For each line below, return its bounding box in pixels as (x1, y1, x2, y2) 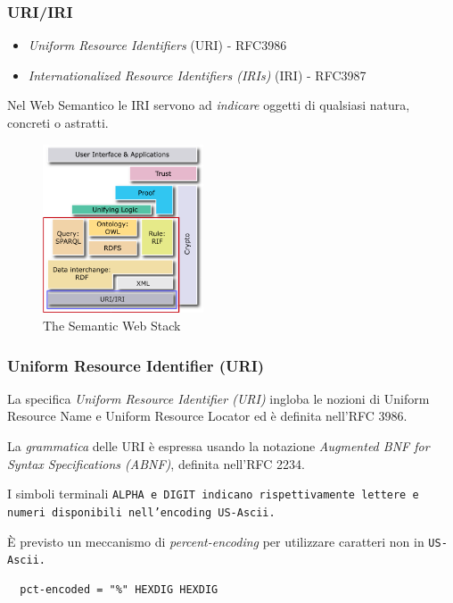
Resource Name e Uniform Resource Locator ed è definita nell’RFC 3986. (7, 406, 408, 425)
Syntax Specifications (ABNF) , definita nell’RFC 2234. (7, 454, 305, 473)
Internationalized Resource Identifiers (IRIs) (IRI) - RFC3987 (28, 65, 367, 84)
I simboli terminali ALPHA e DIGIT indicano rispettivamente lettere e (7, 484, 419, 503)
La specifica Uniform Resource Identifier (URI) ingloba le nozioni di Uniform (7, 389, 430, 407)
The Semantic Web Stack (43, 316, 181, 335)
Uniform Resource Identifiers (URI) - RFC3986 (28, 36, 287, 54)
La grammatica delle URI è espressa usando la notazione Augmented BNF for (7, 437, 430, 456)
